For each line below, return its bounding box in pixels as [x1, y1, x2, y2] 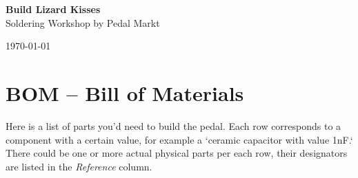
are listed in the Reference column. [6, 159, 152, 173]
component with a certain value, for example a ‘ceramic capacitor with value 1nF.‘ [6, 132, 353, 146]
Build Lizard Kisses [6, 2, 101, 16]
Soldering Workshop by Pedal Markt [6, 15, 160, 30]
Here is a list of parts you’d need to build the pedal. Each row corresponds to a [6, 118, 341, 133]
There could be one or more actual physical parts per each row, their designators [6, 146, 348, 160]
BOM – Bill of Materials [6, 78, 244, 107]
